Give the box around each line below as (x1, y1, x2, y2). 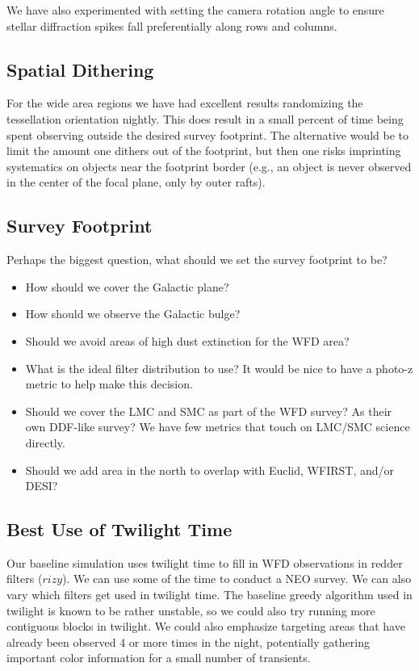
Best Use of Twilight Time (6, 517, 233, 542)
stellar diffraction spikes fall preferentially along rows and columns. (6, 17, 337, 34)
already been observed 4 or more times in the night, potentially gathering (6, 633, 370, 650)
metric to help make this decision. (25, 375, 193, 392)
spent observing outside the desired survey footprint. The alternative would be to (6, 126, 409, 143)
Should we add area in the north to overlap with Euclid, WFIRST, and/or (25, 461, 394, 478)
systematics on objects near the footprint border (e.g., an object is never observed (6, 157, 412, 174)
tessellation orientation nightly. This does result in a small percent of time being (6, 110, 404, 127)
